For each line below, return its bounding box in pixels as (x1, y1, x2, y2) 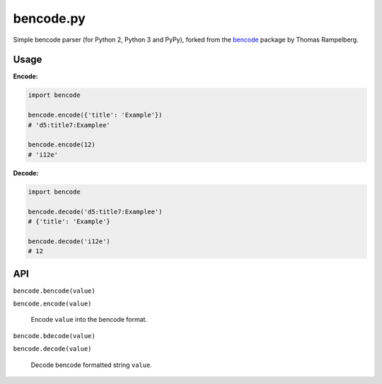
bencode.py (13, 11, 86, 26)
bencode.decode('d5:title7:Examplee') (28, 207, 163, 216)
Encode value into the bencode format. (30, 315, 148, 324)
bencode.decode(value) (13, 345, 92, 353)
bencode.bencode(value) (13, 286, 95, 295)
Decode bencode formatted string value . (30, 361, 152, 369)
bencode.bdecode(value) (13, 332, 95, 339)
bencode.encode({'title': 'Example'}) (28, 111, 163, 120)
